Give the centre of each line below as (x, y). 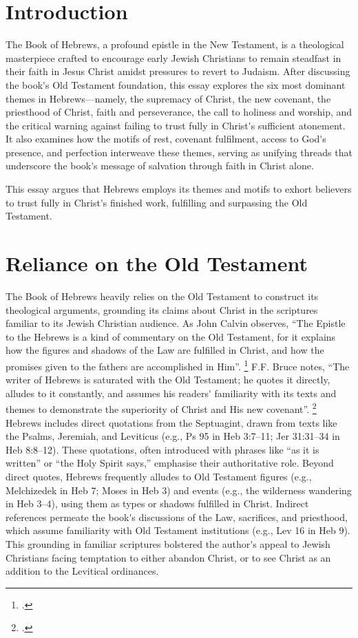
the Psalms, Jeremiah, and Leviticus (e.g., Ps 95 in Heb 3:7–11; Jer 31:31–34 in (173, 436)
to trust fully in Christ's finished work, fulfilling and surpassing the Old (157, 202)
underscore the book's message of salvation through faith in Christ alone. (160, 166)
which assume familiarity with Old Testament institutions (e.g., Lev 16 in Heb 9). (178, 530)
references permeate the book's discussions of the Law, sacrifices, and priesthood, (177, 517)
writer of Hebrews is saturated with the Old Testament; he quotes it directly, (168, 380)
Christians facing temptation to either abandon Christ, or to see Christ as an (168, 557)
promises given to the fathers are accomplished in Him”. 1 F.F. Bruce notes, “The (178, 365)
